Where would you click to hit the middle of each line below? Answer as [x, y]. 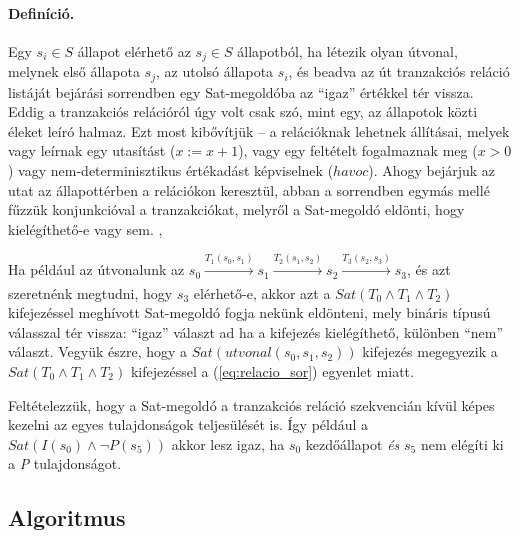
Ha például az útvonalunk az [96, 269]
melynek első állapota [74, 71]
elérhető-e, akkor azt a [262, 292]
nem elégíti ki [462, 443]
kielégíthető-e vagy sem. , [85, 228]
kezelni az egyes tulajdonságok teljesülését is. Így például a [188, 424]
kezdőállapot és [352, 443]
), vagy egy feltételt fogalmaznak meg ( [358, 150]
